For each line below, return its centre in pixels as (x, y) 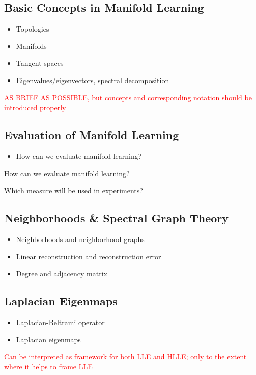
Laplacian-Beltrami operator (60, 322)
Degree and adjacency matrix (62, 273)
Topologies (33, 29)
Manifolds (31, 46)
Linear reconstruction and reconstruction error (89, 256)
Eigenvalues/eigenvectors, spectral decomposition (93, 80)
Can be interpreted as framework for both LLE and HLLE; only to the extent (125, 356)
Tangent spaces (40, 63)
